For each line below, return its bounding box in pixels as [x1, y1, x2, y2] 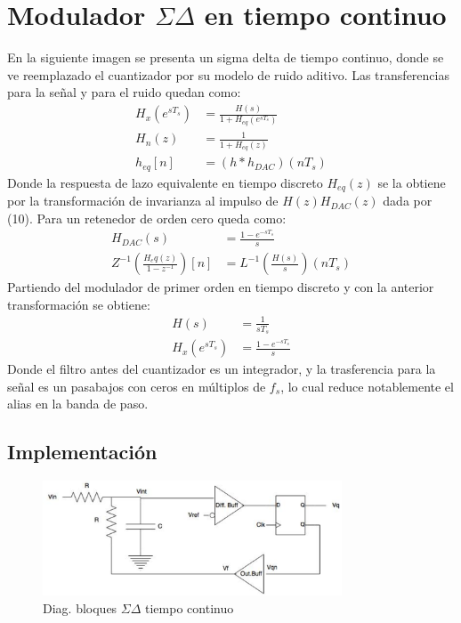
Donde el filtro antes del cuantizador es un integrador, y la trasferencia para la [7, 360, 436, 378]
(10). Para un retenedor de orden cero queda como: [7, 208, 287, 227]
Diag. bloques [43, 598, 117, 617]
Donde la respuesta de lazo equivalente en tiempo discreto [7, 173, 323, 191]
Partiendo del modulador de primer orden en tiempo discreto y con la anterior [7, 278, 434, 296]
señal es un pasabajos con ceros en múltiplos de [7, 376, 266, 395]
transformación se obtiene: [7, 295, 150, 313]
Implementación [7, 438, 158, 465]
